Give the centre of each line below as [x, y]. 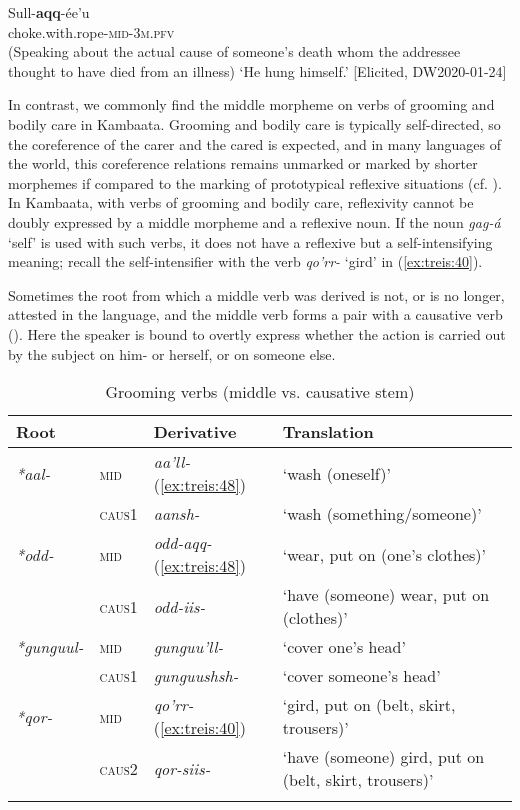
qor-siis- [182, 768]
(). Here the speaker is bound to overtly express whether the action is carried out [257, 333]
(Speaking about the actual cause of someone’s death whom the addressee [234, 51]
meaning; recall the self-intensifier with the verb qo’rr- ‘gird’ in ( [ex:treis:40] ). [245, 261]
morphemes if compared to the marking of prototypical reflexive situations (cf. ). [255, 182]
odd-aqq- [182, 543]
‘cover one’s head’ [344, 647]
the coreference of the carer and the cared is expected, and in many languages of [255, 143]
